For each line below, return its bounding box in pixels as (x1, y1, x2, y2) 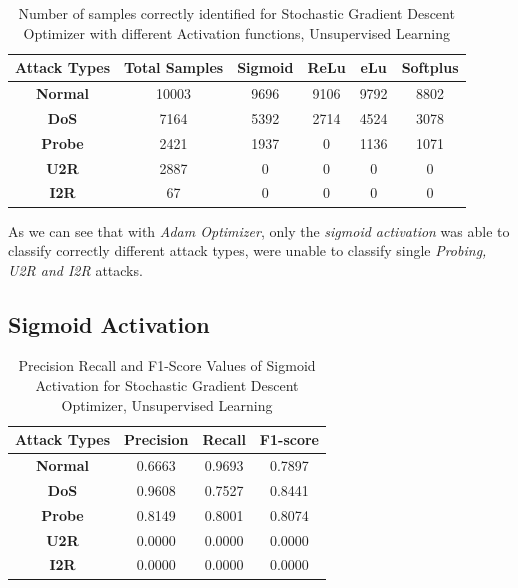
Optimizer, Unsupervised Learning (61, 394, 273, 415)
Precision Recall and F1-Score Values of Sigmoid (18, 355, 316, 376)
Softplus (401, 57, 459, 78)
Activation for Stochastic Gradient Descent (35, 375, 299, 396)
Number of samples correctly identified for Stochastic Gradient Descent (18, 3, 455, 23)
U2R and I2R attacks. (8, 259, 143, 280)
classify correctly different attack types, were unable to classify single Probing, (8, 240, 487, 261)
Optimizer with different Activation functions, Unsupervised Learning (23, 22, 450, 43)
